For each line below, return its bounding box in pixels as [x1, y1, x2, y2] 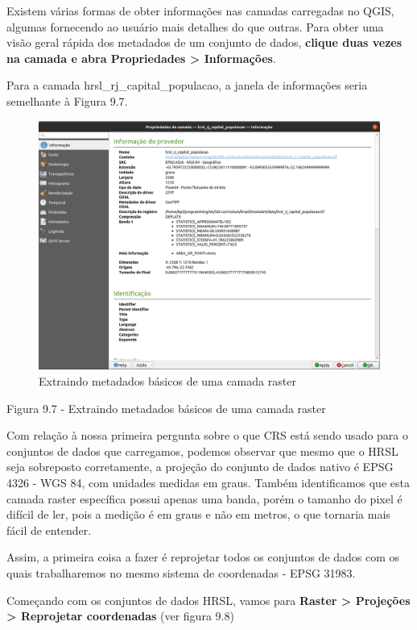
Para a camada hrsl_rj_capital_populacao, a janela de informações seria [6, 77, 368, 94]
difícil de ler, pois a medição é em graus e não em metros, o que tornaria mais [6, 506, 390, 523]
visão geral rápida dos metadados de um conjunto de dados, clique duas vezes [6, 34, 403, 51]
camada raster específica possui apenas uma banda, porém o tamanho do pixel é [6, 490, 403, 507]
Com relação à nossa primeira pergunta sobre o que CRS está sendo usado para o [6, 427, 409, 444]
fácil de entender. [6, 521, 92, 538]
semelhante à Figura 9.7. [6, 92, 128, 109]
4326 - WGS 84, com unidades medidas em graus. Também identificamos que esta [6, 474, 410, 491]
